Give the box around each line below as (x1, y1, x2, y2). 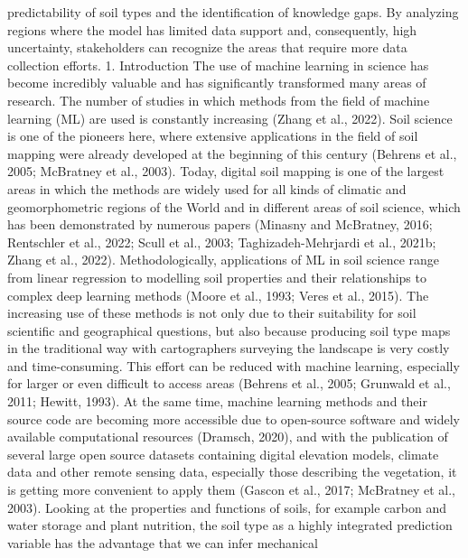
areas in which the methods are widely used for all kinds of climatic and (7, 179, 407, 198)
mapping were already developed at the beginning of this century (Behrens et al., (7, 144, 457, 163)
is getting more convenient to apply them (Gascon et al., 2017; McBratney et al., (7, 480, 455, 499)
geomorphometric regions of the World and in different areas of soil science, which (7, 197, 461, 216)
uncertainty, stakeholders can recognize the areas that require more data (7, 38, 407, 57)
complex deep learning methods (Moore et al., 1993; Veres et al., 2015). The (7, 285, 429, 304)
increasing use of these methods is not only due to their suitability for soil (7, 303, 417, 322)
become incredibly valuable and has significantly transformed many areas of (7, 73, 426, 92)
